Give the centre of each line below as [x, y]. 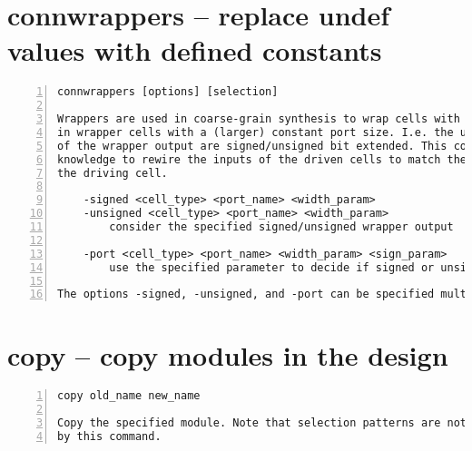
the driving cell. [113, 173]
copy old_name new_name [129, 396]
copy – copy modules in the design [228, 354]
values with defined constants [195, 50]
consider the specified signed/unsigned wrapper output [281, 227]
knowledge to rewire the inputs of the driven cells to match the [262, 159]
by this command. [109, 437]
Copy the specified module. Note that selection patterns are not [262, 423]
